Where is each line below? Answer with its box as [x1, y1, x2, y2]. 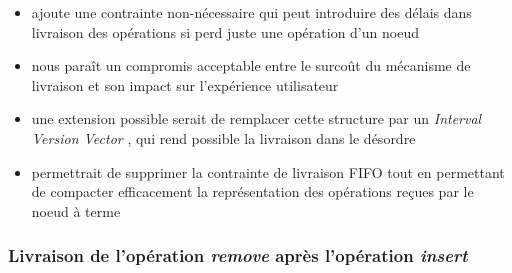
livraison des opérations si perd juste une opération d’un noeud [31, 21, 419, 42]
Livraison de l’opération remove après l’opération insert [8, 243, 468, 268]
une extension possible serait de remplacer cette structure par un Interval [31, 108, 482, 129]
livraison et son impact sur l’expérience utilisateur [31, 74, 339, 95]
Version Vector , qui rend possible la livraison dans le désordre [31, 127, 416, 148]
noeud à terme [31, 200, 121, 221]
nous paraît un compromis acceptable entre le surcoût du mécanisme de [31, 55, 471, 76]
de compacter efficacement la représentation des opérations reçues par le [31, 181, 474, 202]
